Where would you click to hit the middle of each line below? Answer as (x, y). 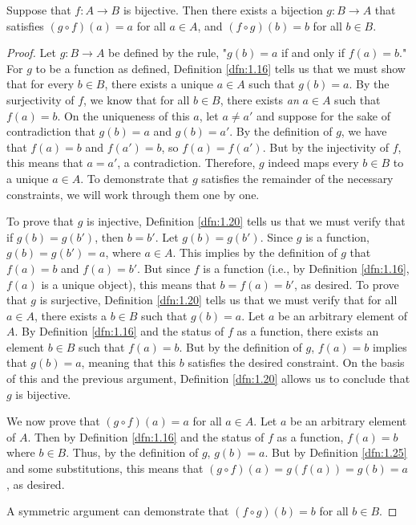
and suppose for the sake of (323, 115)
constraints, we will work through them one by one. (133, 194)
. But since (164, 268)
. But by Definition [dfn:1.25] (336, 452)
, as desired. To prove (346, 284)
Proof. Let (31, 53)
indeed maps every (313, 163)
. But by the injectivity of (326, 147)
